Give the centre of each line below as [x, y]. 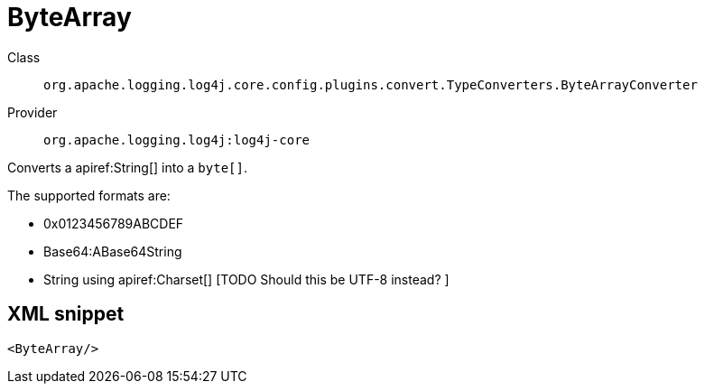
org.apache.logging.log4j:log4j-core [177, 140]
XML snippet [66, 314]
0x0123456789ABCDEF [114, 223]
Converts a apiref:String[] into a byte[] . [127, 167]
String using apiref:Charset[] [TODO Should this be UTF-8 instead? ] [246, 279]
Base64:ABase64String [113, 251]
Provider [32, 112]
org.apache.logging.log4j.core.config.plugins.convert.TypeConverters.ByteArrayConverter [371, 84]
